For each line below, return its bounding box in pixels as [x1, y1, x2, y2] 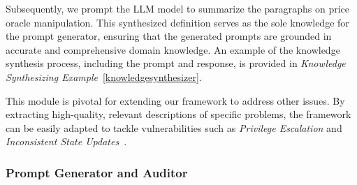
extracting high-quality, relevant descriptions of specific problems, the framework [6, 107, 351, 121]
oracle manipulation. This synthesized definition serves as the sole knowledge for [6, 15, 349, 29]
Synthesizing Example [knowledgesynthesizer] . [6, 69, 202, 84]
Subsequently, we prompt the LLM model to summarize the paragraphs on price [6, 1, 349, 15]
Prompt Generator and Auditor [6, 163, 188, 181]
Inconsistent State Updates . [6, 134, 127, 149]
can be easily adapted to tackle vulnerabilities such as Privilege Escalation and [6, 120, 342, 135]
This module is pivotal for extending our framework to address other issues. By [6, 93, 345, 108]
